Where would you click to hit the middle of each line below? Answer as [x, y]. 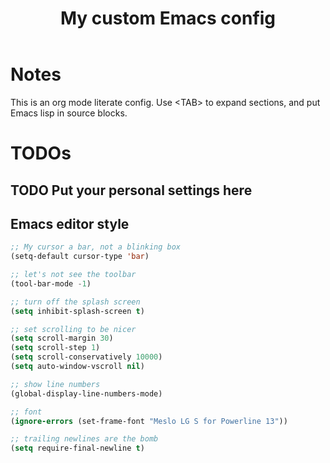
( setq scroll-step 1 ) [55, 348]
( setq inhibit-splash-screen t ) [77, 311]
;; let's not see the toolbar [73, 275]
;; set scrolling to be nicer [73, 329]
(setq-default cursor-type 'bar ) [80, 257]
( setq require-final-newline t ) [77, 448]
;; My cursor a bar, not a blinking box [96, 247]
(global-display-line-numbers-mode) [86, 393]
